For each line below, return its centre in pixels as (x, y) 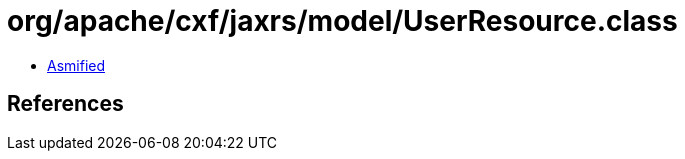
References (65, 104)
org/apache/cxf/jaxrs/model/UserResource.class (342, 21)
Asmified (76, 65)
